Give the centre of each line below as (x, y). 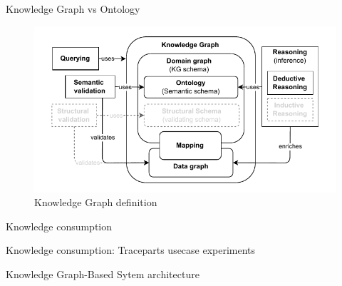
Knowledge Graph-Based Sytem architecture (103, 274)
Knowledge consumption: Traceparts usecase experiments (131, 250)
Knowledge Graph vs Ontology (73, 9)
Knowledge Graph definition (96, 202)
